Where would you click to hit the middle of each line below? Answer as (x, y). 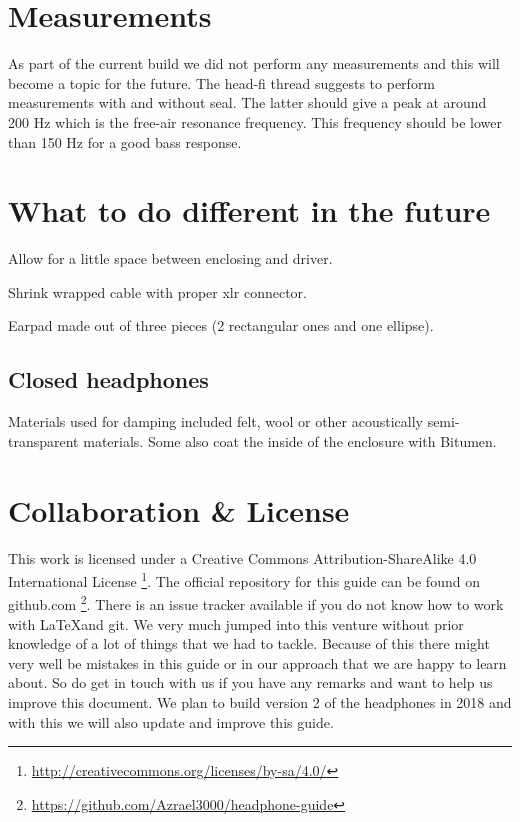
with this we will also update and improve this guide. (171, 721)
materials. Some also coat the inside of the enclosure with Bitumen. (290, 440)
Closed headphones (108, 379)
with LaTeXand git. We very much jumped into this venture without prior (236, 623)
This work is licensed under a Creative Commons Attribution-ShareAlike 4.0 (242, 557)
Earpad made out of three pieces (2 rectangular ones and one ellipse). (221, 325)
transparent (43, 440)
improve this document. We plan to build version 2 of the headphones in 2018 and (260, 701)
